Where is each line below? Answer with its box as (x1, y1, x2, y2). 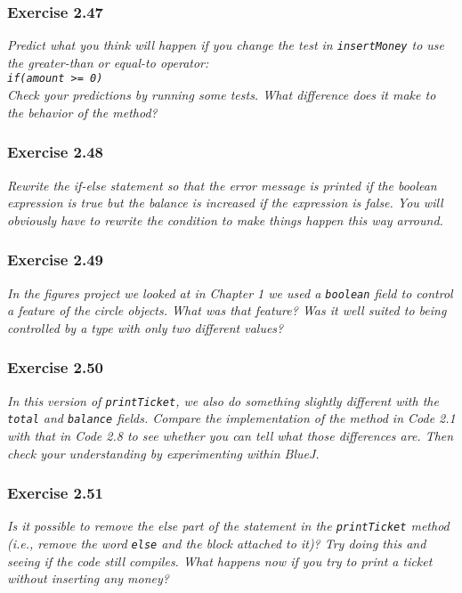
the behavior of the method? (7, 102, 158, 121)
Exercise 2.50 (7, 356, 104, 378)
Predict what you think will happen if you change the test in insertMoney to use (7, 36, 444, 54)
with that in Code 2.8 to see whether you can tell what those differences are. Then (7, 426, 454, 444)
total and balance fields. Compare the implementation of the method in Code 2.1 (7, 409, 456, 427)
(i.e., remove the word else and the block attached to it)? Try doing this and (7, 533, 426, 552)
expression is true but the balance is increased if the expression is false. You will (7, 193, 443, 212)
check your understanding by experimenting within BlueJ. (7, 443, 320, 462)
